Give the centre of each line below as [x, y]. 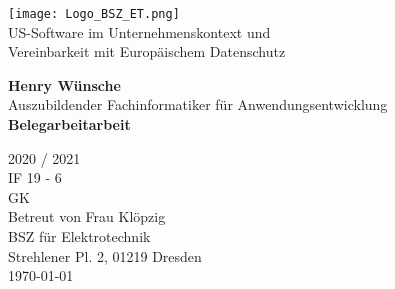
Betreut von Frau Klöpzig [87, 216]
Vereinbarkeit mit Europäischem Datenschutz [147, 51]
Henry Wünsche [64, 84]
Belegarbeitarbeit [69, 124]
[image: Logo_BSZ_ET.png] [94, 14]
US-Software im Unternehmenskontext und [139, 31]
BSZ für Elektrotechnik [79, 236]
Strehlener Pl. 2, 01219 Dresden [105, 255]
